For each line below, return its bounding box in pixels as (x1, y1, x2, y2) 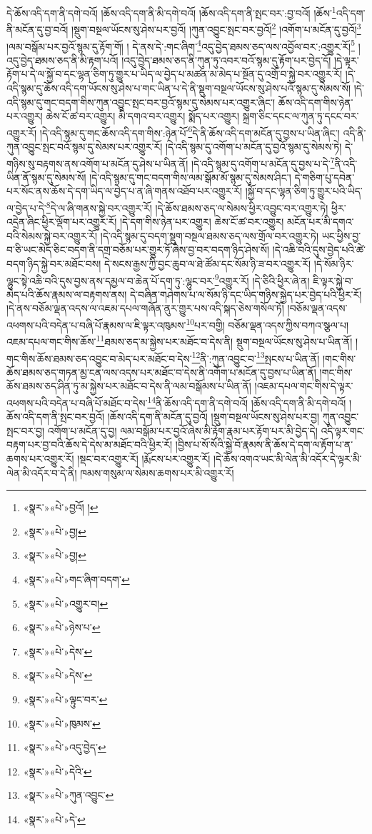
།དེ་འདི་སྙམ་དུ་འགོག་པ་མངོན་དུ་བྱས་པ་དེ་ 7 (191, 154, 335, 171)
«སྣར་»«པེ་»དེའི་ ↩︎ (23, 763, 92, 778)
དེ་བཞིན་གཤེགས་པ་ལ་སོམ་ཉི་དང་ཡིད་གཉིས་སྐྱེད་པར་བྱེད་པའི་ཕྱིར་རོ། (129, 286, 362, 301)
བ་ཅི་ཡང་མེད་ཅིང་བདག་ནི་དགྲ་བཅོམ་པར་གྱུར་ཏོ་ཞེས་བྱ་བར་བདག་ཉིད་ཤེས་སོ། (6, 242, 270, 257)
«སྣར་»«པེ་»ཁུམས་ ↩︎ (23, 715, 101, 730)
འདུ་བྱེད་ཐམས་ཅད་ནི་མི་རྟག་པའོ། (6, 52, 119, 67)
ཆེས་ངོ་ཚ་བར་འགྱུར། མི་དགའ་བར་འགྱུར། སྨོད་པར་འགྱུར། (46, 109, 240, 124)
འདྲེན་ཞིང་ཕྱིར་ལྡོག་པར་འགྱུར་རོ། (6, 214, 117, 229)
